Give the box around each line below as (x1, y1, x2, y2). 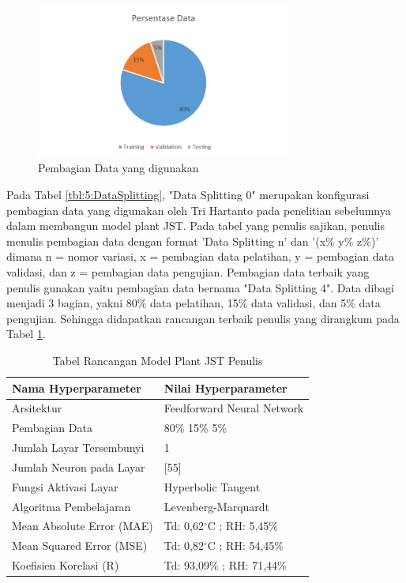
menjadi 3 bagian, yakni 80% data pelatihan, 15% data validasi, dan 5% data (6, 295, 381, 311)
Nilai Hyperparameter (164, 379, 288, 396)
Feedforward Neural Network (164, 400, 304, 416)
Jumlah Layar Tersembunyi (12, 439, 145, 456)
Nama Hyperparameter (12, 379, 141, 396)
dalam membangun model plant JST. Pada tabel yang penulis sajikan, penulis (6, 217, 385, 234)
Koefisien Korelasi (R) (12, 557, 119, 574)
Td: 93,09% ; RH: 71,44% (164, 557, 287, 574)
